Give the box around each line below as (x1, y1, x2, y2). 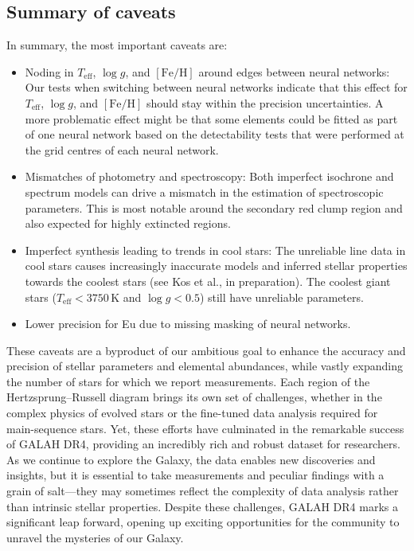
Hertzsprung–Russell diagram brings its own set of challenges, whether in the (6, 389, 382, 405)
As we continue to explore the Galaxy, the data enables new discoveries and (6, 451, 376, 467)
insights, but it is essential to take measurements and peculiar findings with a (6, 467, 385, 483)
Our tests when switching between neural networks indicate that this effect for (25, 79, 408, 96)
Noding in (25, 63, 74, 80)
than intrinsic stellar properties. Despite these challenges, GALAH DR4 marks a (6, 498, 398, 514)
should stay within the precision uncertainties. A (146, 94, 384, 111)
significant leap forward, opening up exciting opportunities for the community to (6, 514, 400, 530)
